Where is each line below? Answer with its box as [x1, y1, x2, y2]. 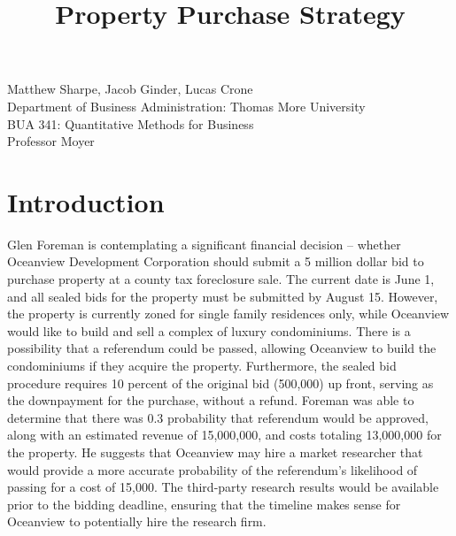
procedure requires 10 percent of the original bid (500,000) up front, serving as [7, 373, 434, 392]
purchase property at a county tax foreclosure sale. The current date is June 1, [7, 270, 435, 288]
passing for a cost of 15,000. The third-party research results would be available [7, 478, 439, 496]
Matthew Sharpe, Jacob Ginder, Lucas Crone [7, 80, 253, 98]
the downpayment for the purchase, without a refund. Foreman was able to [7, 391, 414, 410]
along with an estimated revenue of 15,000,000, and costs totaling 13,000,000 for [7, 425, 442, 444]
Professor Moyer [7, 132, 95, 150]
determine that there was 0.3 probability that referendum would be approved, [7, 408, 429, 426]
